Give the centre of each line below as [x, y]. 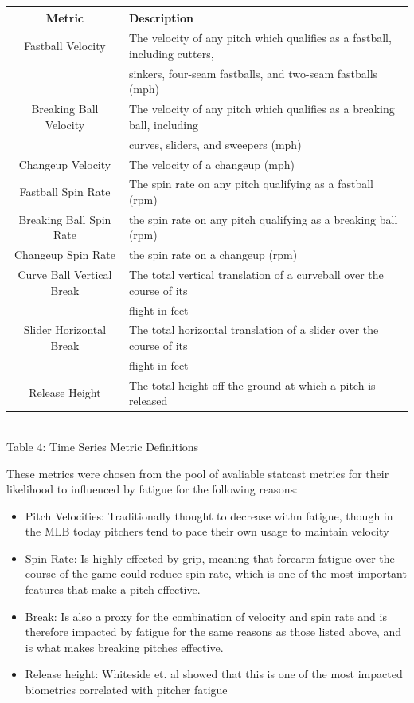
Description [161, 17]
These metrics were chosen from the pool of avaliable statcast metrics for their [198, 473]
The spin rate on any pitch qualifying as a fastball [251, 184]
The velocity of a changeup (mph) [211, 164]
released [148, 401]
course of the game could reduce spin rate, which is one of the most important [216, 573]
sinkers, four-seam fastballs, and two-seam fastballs [253, 73]
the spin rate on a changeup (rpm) [213, 255]
